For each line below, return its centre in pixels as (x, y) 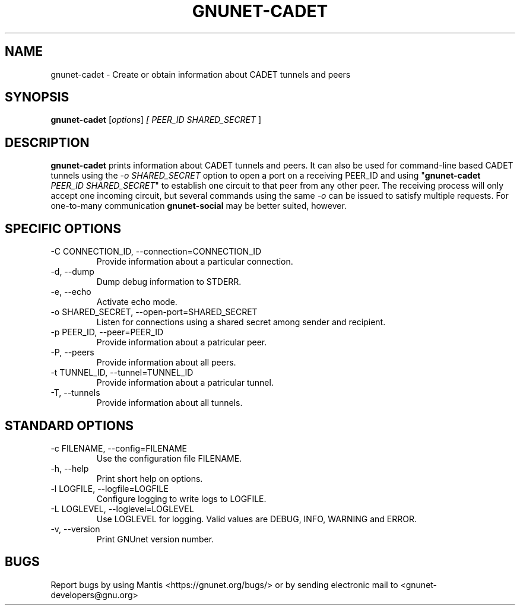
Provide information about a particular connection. (195, 262)
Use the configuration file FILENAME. (169, 458)
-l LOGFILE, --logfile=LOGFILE (110, 488)
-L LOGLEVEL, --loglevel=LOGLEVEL (122, 509)
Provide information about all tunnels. (169, 403)
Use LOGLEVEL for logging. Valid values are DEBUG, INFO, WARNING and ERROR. (256, 519)
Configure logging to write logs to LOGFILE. (181, 498)
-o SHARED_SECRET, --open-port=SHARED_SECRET (154, 312)
